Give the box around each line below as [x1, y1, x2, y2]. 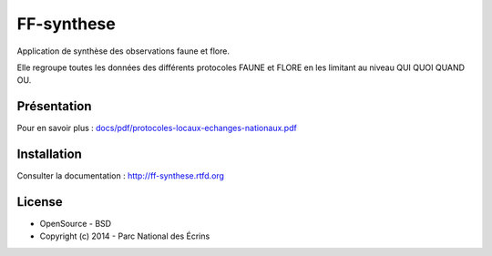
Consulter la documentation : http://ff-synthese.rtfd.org [16, 170, 225, 181]
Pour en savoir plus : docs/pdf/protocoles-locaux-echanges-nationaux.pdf [16, 123, 298, 134]
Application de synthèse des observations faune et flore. [16, 46, 230, 56]
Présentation [16, 98, 92, 114]
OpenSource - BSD [39, 219, 112, 230]
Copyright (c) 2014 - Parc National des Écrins [39, 230, 210, 241]
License [16, 194, 63, 210]
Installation [16, 147, 82, 162]
